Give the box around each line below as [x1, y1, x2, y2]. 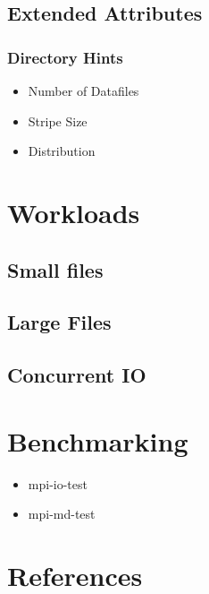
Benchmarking [7, 422, 188, 459]
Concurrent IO [7, 361, 146, 389]
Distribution [28, 142, 96, 160]
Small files [7, 255, 104, 283]
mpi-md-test [28, 504, 96, 523]
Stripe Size [28, 111, 88, 130]
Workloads [7, 194, 140, 230]
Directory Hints [7, 46, 123, 68]
